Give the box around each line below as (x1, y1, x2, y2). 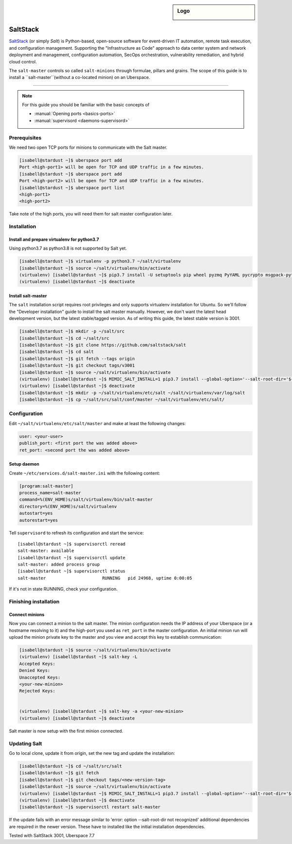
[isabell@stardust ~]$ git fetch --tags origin (19, 356, 135, 361)
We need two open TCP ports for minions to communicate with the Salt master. (9, 144, 167, 151)
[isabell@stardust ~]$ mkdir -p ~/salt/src (19, 329, 125, 334)
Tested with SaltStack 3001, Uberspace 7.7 (9, 833, 95, 839)
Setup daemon (9, 461, 39, 467)
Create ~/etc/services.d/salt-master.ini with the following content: (9, 470, 161, 476)
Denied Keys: (19, 668, 51, 673)
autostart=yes (19, 510, 53, 516)
